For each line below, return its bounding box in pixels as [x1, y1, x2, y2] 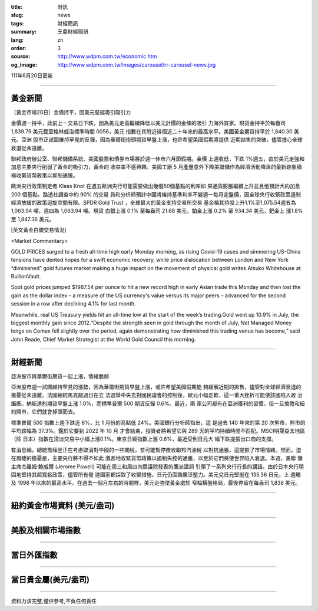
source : [11, 53, 31, 60]
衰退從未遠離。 [11, 144, 47, 152]
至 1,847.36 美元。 [11, 215, 55, 222]
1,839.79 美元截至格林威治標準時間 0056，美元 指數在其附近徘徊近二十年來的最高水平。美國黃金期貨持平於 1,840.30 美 [11, 127, 300, 135]
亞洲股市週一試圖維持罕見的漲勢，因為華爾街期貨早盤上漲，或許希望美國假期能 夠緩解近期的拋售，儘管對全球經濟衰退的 [11, 383, 302, 390]
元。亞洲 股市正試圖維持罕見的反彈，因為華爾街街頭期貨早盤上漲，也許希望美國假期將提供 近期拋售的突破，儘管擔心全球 [11, 136, 303, 143]
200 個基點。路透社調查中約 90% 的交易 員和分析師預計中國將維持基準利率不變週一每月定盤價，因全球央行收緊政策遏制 [11, 190, 302, 198]
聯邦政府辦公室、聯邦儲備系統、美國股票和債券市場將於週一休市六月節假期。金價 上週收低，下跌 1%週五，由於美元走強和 [11, 155, 305, 162]
